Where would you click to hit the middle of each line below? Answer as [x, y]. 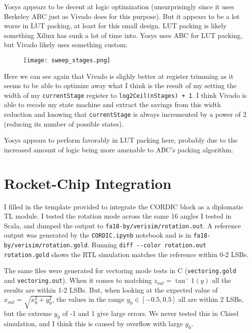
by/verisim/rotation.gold [46, 246]
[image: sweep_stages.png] [67, 60]
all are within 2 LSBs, [211, 299]
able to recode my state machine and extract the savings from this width [113, 104]
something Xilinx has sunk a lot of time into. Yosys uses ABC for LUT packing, [123, 35]
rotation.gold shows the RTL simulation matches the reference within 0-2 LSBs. [126, 254]
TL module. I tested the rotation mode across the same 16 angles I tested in [118, 216]
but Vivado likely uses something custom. [66, 45]
